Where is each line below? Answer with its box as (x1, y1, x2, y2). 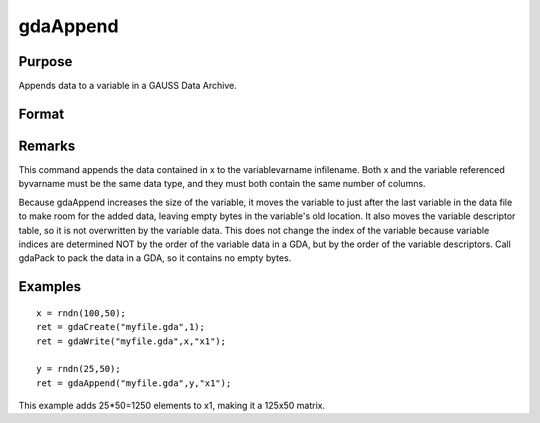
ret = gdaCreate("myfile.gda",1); (36, 321, 205, 333)
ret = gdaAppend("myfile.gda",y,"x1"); (36, 377, 232, 389)
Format (18, 105, 65, 122)
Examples (18, 278, 82, 295)
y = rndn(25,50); (36, 363, 121, 375)
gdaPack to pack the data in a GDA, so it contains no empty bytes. (18, 252, 292, 264)
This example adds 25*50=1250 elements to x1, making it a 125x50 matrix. (18, 400, 326, 412)
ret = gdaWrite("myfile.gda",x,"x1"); (36, 335, 227, 347)
